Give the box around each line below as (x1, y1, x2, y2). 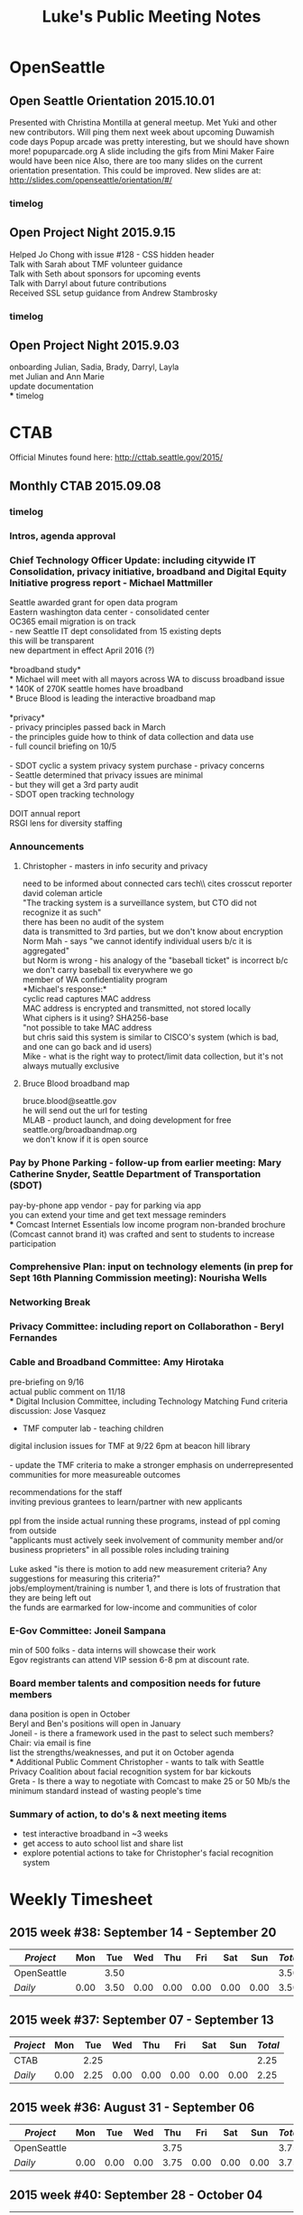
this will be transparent (9, 635, 95, 646)
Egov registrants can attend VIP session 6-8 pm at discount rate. (9, 1654, 250, 1665)
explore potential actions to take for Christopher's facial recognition (22, 1847, 273, 1858)
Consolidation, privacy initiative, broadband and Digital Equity (9, 565, 287, 577)
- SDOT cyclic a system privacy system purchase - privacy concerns (9, 760, 265, 771)
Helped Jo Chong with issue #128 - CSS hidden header (9, 248, 215, 259)
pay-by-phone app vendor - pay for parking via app (9, 1200, 201, 1210)
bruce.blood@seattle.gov (22, 1096, 117, 1107)
